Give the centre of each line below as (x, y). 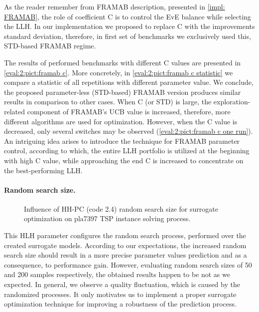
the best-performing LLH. (43, 170)
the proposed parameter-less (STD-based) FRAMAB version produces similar (123, 92)
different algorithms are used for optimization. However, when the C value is (121, 121)
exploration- (232, 102)
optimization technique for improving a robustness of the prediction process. (120, 304)
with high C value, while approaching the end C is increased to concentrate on (124, 160)
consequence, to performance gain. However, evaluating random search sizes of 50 (128, 264)
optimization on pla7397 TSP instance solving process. (107, 218)
